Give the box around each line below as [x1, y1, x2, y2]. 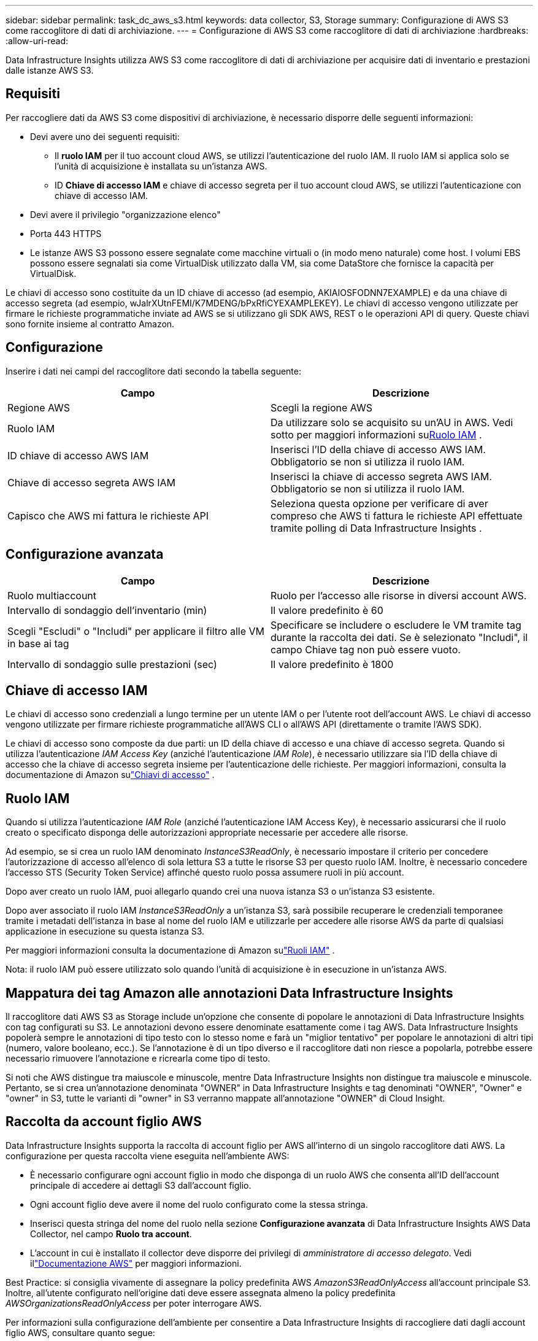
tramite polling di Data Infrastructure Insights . [271, 521, 482, 534]
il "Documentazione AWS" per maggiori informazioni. [30, 1257, 242, 1269]
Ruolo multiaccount [7, 589, 97, 602]
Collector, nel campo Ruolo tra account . [30, 1228, 192, 1239]
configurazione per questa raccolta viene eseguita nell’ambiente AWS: [6, 1150, 290, 1161]
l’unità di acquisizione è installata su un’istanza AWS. [55, 160, 267, 171]
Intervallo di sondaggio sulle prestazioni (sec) [7, 658, 217, 670]
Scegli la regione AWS [271, 401, 372, 414]
